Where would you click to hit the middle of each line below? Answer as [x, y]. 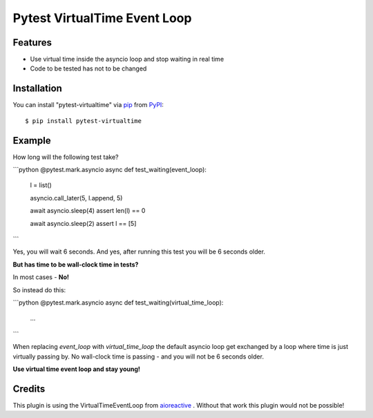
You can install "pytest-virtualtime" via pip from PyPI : [88, 105]
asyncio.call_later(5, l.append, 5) [76, 198]
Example [32, 141]
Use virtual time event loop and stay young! [77, 369]
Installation [37, 89]
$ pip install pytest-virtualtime [83, 121]
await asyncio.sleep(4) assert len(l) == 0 [88, 211]
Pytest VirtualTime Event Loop [102, 18]
